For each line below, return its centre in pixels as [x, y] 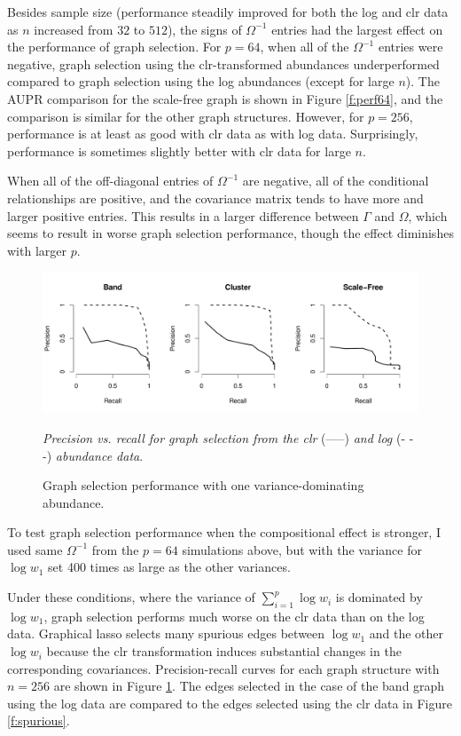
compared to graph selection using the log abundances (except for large [201, 81]
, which [428, 215]
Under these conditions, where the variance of [131, 597]
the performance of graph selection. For [114, 47]
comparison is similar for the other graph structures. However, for [186, 116]
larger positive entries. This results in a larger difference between [183, 215]
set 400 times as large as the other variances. [169, 567]
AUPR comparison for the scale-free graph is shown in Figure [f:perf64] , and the [225, 98]
